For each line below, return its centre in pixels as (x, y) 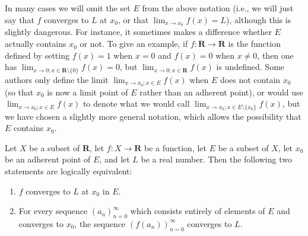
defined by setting (37, 55)
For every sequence (53, 211)
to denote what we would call (136, 103)
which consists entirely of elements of (198, 211)
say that (20, 19)
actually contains (36, 44)
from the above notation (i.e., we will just (218, 8)
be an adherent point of (48, 159)
